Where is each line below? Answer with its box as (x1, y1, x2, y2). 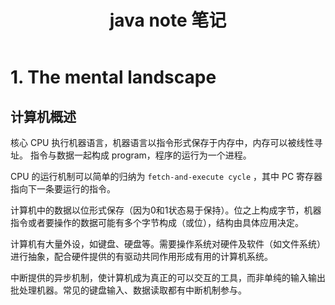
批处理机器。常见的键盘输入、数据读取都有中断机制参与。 (10, 284, 247, 296)
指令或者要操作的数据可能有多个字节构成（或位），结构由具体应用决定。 (10, 217, 304, 228)
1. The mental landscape (10, 66, 217, 89)
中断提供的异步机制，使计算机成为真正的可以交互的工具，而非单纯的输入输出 (10, 272, 326, 283)
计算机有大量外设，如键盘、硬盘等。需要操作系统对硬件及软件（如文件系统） (10, 238, 326, 250)
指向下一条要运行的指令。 (10, 183, 116, 195)
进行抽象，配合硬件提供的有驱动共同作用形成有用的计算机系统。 (10, 251, 273, 262)
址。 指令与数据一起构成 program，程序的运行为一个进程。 (10, 149, 252, 161)
